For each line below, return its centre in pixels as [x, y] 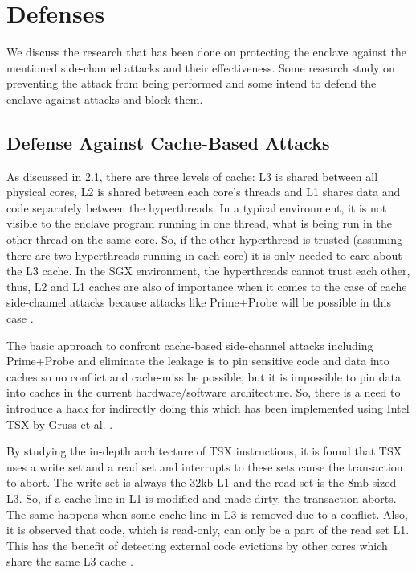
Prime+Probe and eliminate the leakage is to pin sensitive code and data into [198, 361]
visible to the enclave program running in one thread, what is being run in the [199, 223]
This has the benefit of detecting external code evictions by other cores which [197, 545]
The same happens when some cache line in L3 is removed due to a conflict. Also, [207, 514]
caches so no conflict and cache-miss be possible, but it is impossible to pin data [204, 376]
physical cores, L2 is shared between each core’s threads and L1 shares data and [204, 192]
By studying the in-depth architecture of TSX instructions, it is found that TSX [204, 451]
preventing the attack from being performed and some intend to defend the [192, 83]
